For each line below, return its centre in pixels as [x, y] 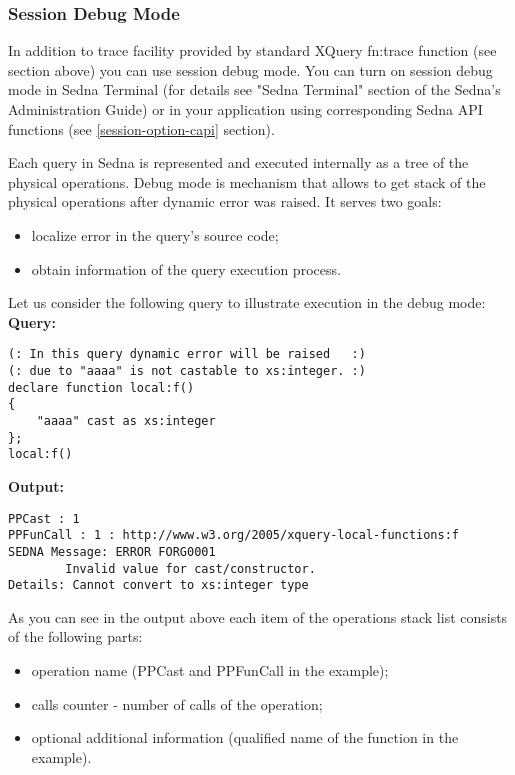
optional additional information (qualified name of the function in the [245, 737]
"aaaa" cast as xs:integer [126, 420]
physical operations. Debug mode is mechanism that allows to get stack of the [247, 181]
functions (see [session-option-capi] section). [141, 128]
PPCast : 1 [44, 518]
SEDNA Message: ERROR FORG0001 [112, 551]
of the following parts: [75, 636]
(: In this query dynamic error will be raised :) [187, 354]
